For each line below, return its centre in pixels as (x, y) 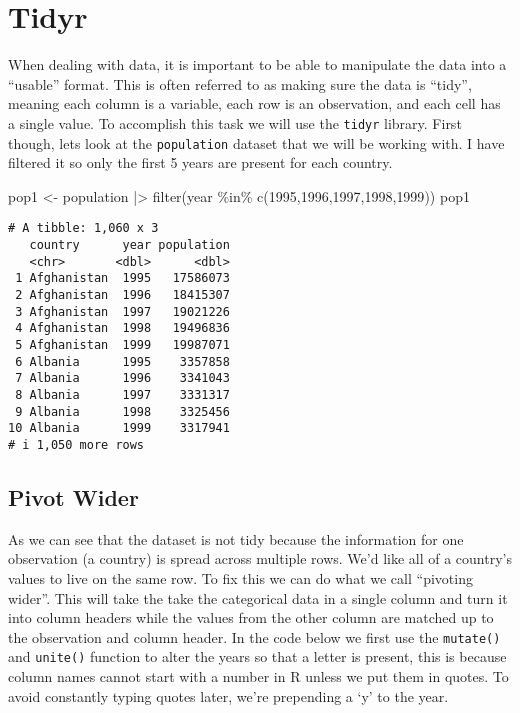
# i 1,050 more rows (76, 444)
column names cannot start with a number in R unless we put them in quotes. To (258, 676)
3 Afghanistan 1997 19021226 (122, 311)
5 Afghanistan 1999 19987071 (122, 345)
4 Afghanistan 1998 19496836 (122, 328)
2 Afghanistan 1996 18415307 (122, 295)
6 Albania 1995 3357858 (122, 361)
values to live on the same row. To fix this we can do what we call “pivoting (240, 577)
